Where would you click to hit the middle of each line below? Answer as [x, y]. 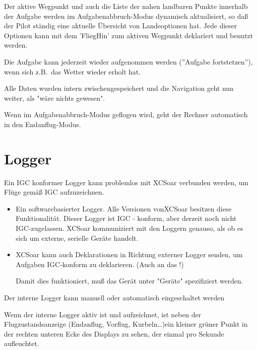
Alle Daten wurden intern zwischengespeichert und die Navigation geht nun [119, 88]
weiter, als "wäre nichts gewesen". [55, 98]
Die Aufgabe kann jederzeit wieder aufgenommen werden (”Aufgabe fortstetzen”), [128, 61]
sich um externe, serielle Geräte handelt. [77, 238]
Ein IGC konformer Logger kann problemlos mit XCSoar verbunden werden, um [126, 182]
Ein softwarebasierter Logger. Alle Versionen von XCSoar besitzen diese [124, 208]
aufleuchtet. [22, 343]
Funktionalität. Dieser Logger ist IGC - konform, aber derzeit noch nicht [126, 218]
